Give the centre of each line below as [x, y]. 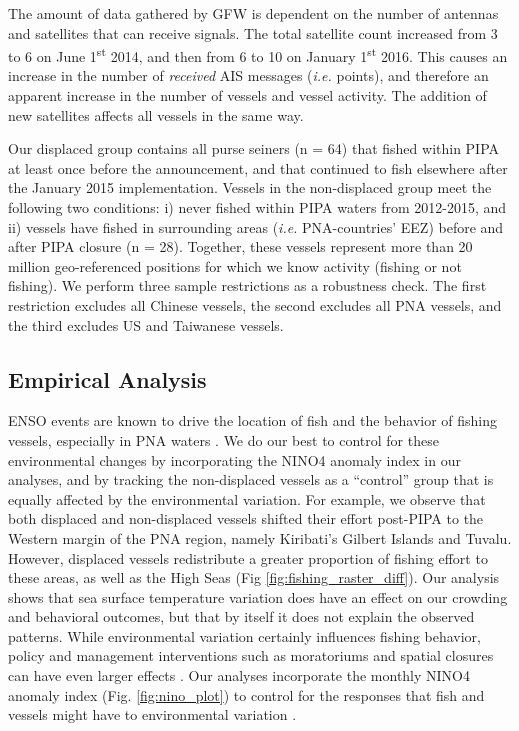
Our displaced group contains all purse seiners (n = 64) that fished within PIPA [254, 148]
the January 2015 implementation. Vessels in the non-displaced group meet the [250, 187]
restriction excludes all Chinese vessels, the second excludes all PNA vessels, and [255, 304]
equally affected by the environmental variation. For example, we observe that [247, 498]
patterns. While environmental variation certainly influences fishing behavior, [244, 635]
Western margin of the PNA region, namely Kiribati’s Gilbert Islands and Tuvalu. [260, 537]
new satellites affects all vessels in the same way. [156, 114]
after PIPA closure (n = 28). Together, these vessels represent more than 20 [240, 246]
